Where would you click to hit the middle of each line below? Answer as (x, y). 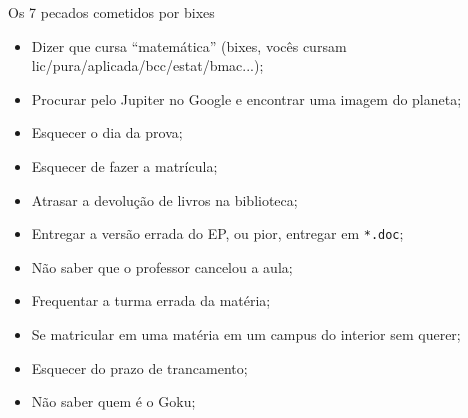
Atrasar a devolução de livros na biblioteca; (164, 199)
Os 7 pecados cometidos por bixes (111, 12)
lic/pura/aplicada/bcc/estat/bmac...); (147, 65)
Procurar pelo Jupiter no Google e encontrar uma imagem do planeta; (246, 98)
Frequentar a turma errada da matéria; (151, 300)
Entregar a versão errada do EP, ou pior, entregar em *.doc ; (217, 233)
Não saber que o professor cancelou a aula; (162, 266)
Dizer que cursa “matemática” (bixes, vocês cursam (189, 45)
